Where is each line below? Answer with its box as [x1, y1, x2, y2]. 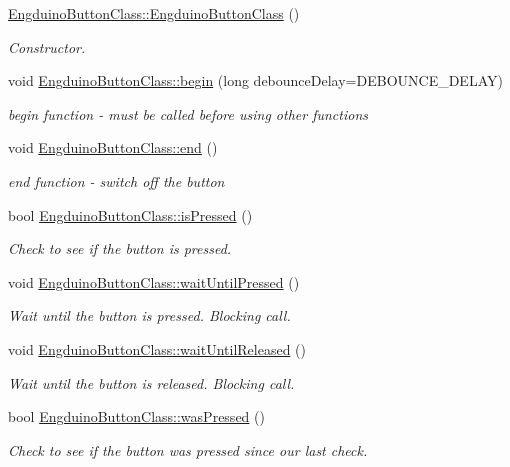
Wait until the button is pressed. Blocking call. [8, 305, 291, 326]
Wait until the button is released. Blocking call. [8, 372, 295, 393]
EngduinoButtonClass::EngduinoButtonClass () [8, 3, 300, 23]
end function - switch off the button [8, 170, 225, 191]
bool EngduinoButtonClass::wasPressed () [8, 406, 265, 427]
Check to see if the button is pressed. [8, 238, 232, 259]
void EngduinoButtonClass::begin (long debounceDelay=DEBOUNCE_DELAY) [8, 70, 503, 91]
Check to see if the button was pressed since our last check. [8, 439, 368, 460]
